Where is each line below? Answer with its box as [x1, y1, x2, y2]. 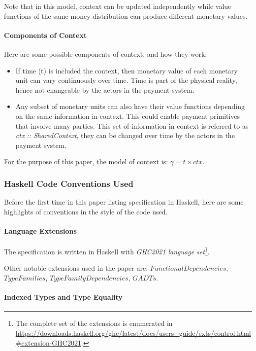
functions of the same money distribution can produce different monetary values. [4, 10, 248, 21]
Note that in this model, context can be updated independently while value [4, 1, 231, 11]
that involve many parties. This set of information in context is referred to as [15, 120, 249, 131]
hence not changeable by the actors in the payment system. [15, 84, 194, 95]
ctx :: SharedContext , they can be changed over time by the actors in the [15, 130, 235, 140]
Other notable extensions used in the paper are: [4, 263, 148, 273]
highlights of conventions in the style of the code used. [4, 206, 168, 216]
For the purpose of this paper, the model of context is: [4, 156, 168, 167]
